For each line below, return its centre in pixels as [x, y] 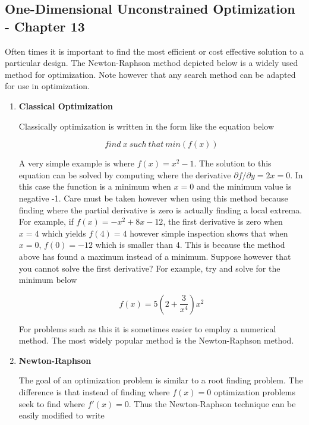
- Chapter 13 [45, 26]
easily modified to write [62, 415]
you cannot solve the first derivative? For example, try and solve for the [149, 268]
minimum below [48, 280]
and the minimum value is [244, 186]
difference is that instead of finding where [94, 392]
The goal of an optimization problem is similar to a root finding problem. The [161, 380]
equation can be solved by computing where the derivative [125, 174]
